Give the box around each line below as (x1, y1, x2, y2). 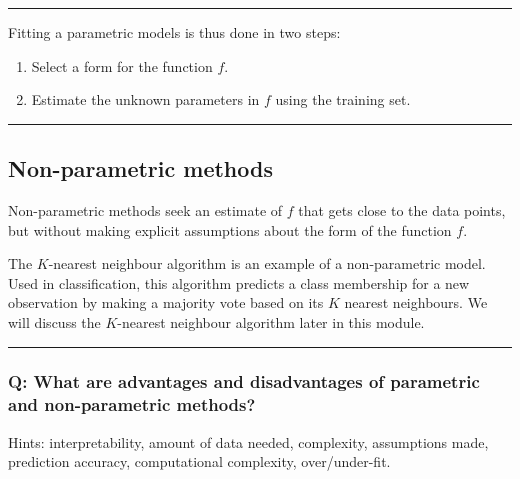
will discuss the (8, 311, 101, 332)
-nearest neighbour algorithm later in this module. (117, 311, 425, 332)
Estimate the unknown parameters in (31, 89, 260, 110)
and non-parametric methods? (8, 392, 256, 417)
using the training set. (275, 89, 411, 110)
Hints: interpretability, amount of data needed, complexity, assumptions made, (8, 431, 489, 452)
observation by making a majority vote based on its (8, 292, 324, 313)
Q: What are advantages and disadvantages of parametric (8, 369, 480, 394)
